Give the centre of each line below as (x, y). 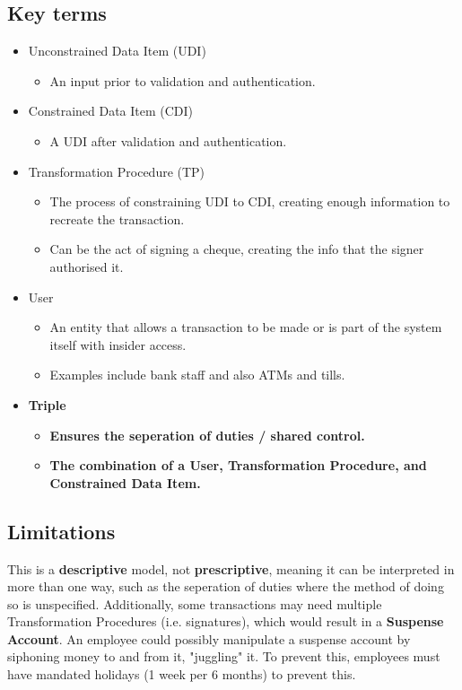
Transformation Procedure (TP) (117, 171)
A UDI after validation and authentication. (168, 140)
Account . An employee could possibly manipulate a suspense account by (209, 638)
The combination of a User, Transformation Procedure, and (238, 465)
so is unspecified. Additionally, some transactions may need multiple (195, 603)
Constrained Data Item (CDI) (111, 111)
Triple (47, 404)
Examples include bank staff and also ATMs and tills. (197, 375)
